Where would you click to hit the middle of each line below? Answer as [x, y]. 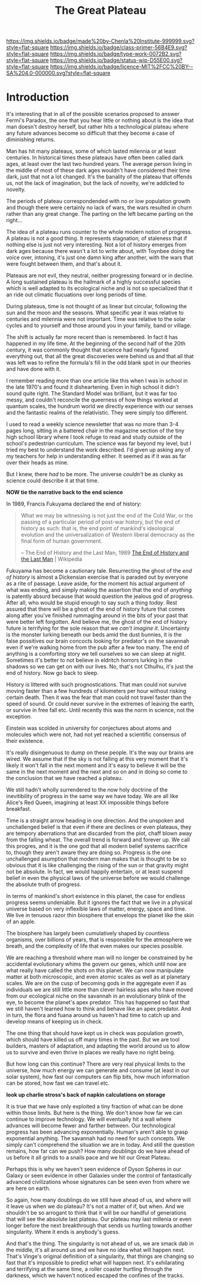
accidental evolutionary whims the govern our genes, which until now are [96, 964]
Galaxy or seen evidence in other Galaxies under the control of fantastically [99, 1176]
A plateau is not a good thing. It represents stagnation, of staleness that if [97, 239]
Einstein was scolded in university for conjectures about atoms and [89, 728]
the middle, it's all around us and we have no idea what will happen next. [96, 1250]
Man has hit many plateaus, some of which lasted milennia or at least [91, 151]
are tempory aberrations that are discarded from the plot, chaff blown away [99, 834]
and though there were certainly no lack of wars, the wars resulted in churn [99, 207]
